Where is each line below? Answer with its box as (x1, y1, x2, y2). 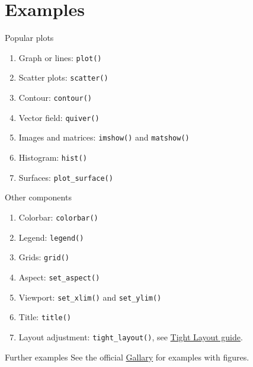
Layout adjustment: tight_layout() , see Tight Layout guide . (18, 330, 243, 343)
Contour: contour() (18, 91, 92, 104)
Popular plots (5, 31, 54, 44)
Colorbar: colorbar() (18, 210, 98, 223)
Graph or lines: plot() (18, 51, 102, 63)
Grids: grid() (18, 251, 69, 263)
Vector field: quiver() (18, 111, 100, 123)
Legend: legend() (18, 231, 84, 243)
